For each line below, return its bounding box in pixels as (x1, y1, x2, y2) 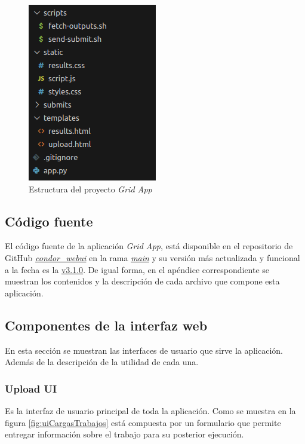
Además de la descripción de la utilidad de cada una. (5, 356, 199, 368)
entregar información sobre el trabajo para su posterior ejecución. (5, 428, 244, 440)
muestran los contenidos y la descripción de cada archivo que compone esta (5, 275, 280, 287)
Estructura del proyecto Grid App (29, 182, 152, 195)
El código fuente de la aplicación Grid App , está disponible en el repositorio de (5, 240, 293, 252)
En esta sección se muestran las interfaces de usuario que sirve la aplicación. (5, 344, 284, 356)
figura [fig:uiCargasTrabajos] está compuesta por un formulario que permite (5, 416, 281, 428)
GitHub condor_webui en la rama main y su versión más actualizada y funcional (5, 251, 300, 264)
